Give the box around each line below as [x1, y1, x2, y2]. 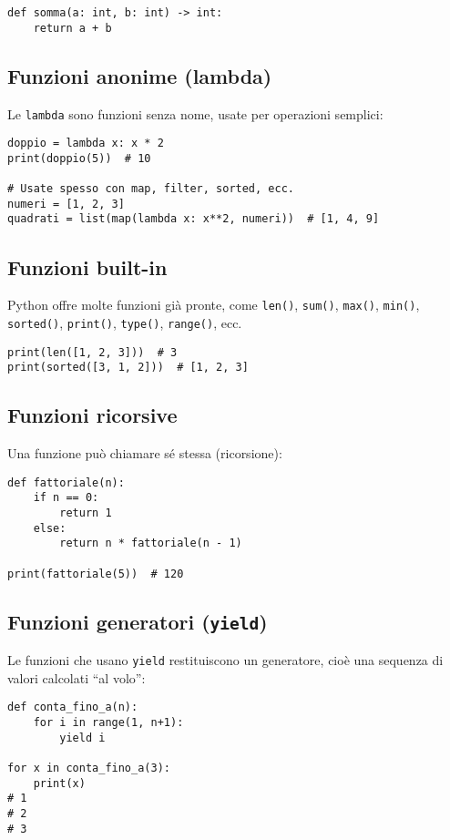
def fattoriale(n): [7, 476, 125, 489]
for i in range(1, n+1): [33, 716, 184, 730]
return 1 [59, 507, 112, 520]
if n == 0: [33, 491, 99, 505]
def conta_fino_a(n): [7, 701, 138, 714]
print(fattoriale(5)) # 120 [7, 567, 184, 580]
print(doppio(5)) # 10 [7, 151, 151, 165]
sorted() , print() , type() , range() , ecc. [7, 312, 242, 332]
